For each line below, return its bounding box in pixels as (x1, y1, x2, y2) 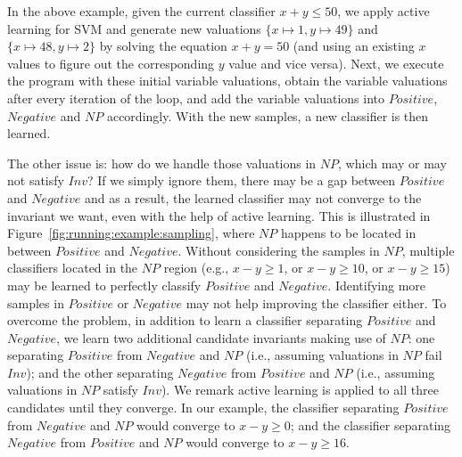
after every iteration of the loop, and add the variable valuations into (7, 88, 384, 107)
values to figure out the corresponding (7, 53, 215, 72)
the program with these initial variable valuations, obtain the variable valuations (7, 71, 448, 90)
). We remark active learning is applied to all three (161, 380, 439, 399)
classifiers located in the (7, 258, 138, 277)
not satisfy (7, 171, 64, 190)
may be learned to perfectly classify (7, 275, 202, 294)
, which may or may (338, 153, 447, 172)
